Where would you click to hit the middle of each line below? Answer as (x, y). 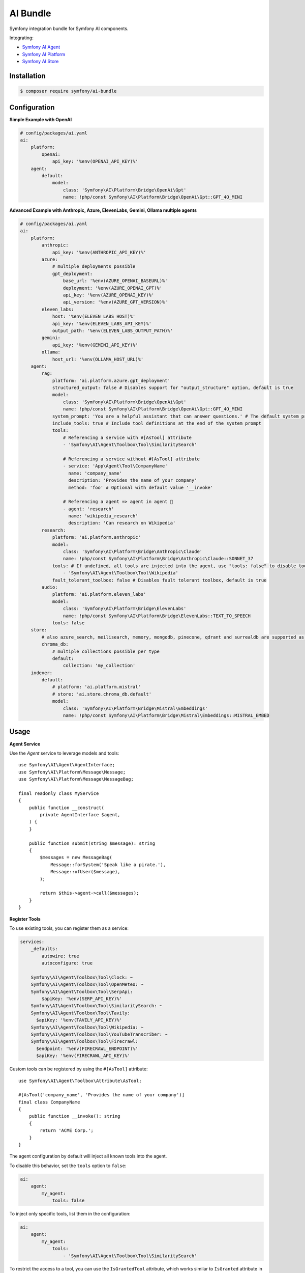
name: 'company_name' (95, 473)
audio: (50, 587)
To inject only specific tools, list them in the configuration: (70, 1213)
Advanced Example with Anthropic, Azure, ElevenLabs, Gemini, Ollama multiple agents (103, 210)
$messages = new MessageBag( (76, 857)
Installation (27, 76)
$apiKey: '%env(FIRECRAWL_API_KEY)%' (83, 1056)
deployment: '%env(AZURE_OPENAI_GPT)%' (113, 288)
